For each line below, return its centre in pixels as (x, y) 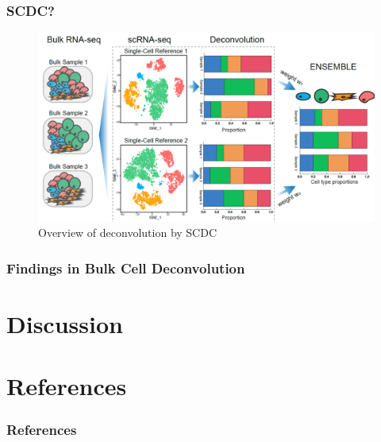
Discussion (65, 324)
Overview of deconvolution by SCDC (128, 233)
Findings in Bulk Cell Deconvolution (126, 268)
